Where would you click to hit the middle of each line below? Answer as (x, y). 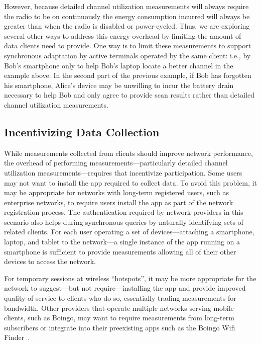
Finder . (17, 337)
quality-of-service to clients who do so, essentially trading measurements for (120, 298)
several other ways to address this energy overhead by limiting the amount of (123, 35)
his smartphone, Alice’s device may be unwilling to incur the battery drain (119, 85)
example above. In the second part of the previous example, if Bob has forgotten (128, 75)
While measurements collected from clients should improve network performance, (128, 153)
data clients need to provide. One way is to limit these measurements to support (128, 46)
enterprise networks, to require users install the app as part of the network (119, 202)
